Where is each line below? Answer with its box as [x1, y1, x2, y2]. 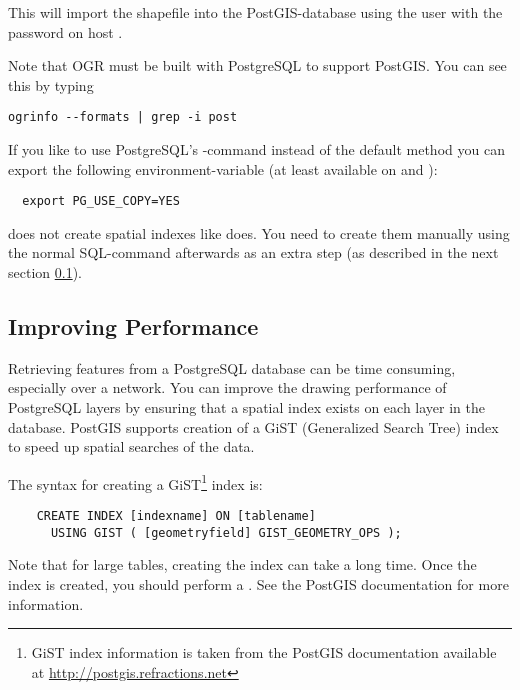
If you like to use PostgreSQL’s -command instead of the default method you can [8, 139, 505, 160]
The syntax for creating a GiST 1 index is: [8, 470, 263, 494]
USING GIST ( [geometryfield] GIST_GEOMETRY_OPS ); [50, 525, 402, 540]
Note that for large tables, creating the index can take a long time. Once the [8, 554, 477, 575]
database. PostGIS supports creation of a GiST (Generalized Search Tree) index [8, 416, 499, 437]
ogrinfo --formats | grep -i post [8, 110, 238, 125]
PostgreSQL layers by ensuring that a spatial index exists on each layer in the [8, 397, 485, 418]
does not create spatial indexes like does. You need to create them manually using [8, 222, 510, 243]
